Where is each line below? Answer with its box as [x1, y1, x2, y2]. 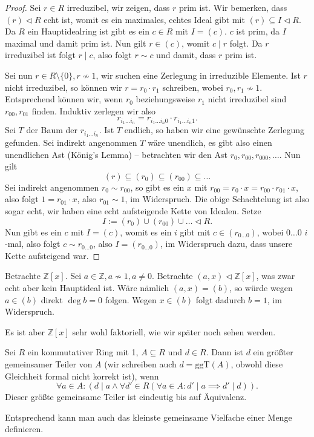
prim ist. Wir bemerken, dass [178, 1, 287, 13]
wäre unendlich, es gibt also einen [148, 136, 272, 149]
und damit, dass [156, 48, 216, 61]
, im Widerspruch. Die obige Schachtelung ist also [125, 192, 310, 205]
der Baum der [26, 123, 78, 136]
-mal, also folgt [5, 237, 61, 250]
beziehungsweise [136, 93, 195, 105]
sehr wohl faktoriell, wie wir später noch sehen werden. [72, 325, 276, 338]
